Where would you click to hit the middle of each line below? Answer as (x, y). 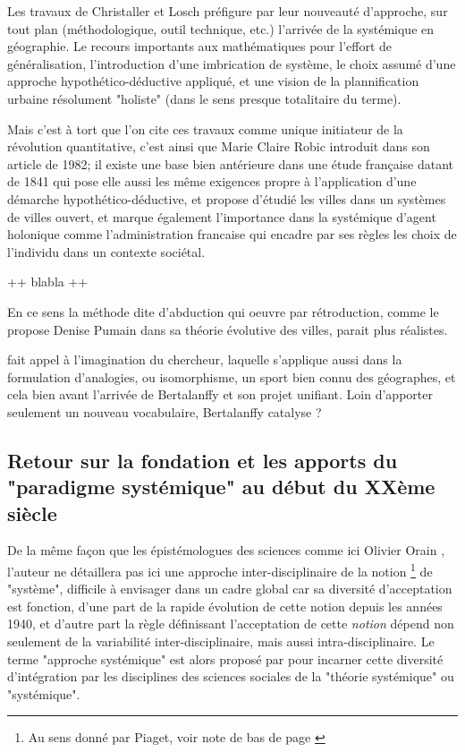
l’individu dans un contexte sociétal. (106, 251)
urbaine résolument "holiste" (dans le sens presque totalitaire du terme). (204, 98)
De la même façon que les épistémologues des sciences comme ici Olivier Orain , (226, 550)
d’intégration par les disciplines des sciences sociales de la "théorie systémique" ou (231, 676)
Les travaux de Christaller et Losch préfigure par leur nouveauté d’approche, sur (228, 11)
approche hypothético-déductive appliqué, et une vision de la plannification (213, 81)
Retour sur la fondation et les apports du (203, 460)
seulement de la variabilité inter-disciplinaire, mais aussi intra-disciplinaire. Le (221, 641)
